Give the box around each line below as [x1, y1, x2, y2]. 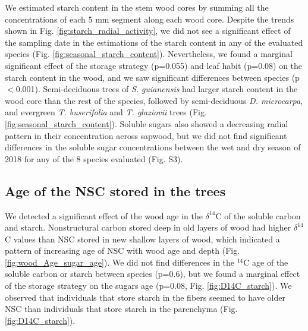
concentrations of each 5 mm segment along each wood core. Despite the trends [5, 12, 294, 25]
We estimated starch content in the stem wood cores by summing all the [5, 1, 269, 13]
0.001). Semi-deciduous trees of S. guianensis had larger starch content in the [15, 83, 298, 95]
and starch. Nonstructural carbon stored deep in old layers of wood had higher [5, 221, 291, 234]
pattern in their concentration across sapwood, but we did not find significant [5, 129, 287, 141]
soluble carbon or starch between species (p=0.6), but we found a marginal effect [5, 267, 300, 280]
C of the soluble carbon [215, 209, 301, 222]
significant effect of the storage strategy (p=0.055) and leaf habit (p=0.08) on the [5, 59, 303, 71]
